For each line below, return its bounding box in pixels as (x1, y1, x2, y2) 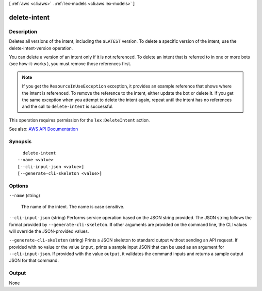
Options (9, 182, 29, 189)
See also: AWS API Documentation (9, 126, 78, 132)
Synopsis (9, 138, 32, 145)
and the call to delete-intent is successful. (22, 103, 114, 109)
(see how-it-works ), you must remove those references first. (9, 61, 131, 67)
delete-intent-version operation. (9, 45, 73, 51)
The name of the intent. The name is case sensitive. (21, 204, 125, 209)
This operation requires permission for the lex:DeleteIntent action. (9, 117, 150, 123)
